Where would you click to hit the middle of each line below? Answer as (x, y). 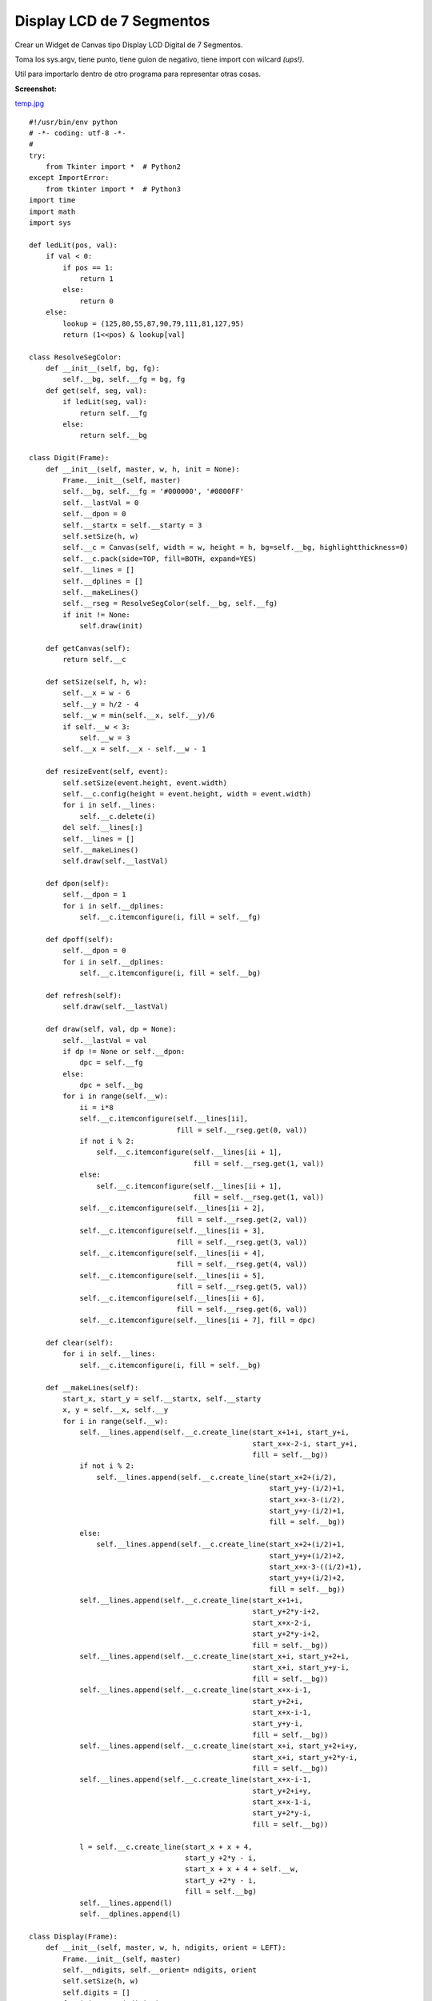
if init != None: (97, 615)
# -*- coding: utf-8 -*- (78, 133)
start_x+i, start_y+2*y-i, (305, 1757)
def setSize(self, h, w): (96, 682)
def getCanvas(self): (88, 648)
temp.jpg (30, 103)
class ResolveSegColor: (76, 357)
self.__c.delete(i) (118, 816)
